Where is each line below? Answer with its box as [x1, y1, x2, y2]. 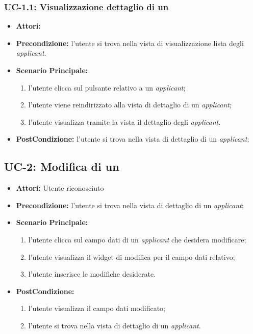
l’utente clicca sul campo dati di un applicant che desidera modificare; [28, 234, 246, 244]
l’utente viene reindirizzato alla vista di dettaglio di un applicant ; [28, 99, 232, 110]
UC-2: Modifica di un [4, 159, 119, 174]
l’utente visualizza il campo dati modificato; [28, 303, 166, 314]
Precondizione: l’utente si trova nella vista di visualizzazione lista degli [16, 37, 244, 48]
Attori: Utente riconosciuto [16, 183, 104, 193]
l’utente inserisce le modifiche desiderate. [28, 269, 156, 279]
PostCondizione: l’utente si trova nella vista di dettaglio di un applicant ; [16, 133, 249, 144]
